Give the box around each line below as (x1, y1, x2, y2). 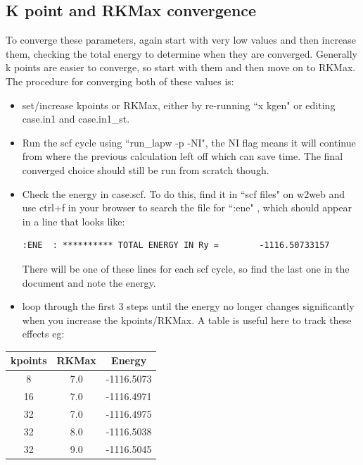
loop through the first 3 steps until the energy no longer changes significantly (22, 299, 355, 314)
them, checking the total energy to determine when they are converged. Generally (6, 46, 357, 61)
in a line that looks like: (22, 213, 125, 228)
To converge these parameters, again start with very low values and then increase (6, 32, 356, 47)
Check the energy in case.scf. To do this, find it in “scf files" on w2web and (22, 186, 345, 201)
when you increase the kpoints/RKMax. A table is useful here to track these (22, 312, 352, 327)
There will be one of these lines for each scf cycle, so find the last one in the (22, 261, 350, 275)
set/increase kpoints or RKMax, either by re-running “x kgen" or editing (22, 97, 336, 112)
